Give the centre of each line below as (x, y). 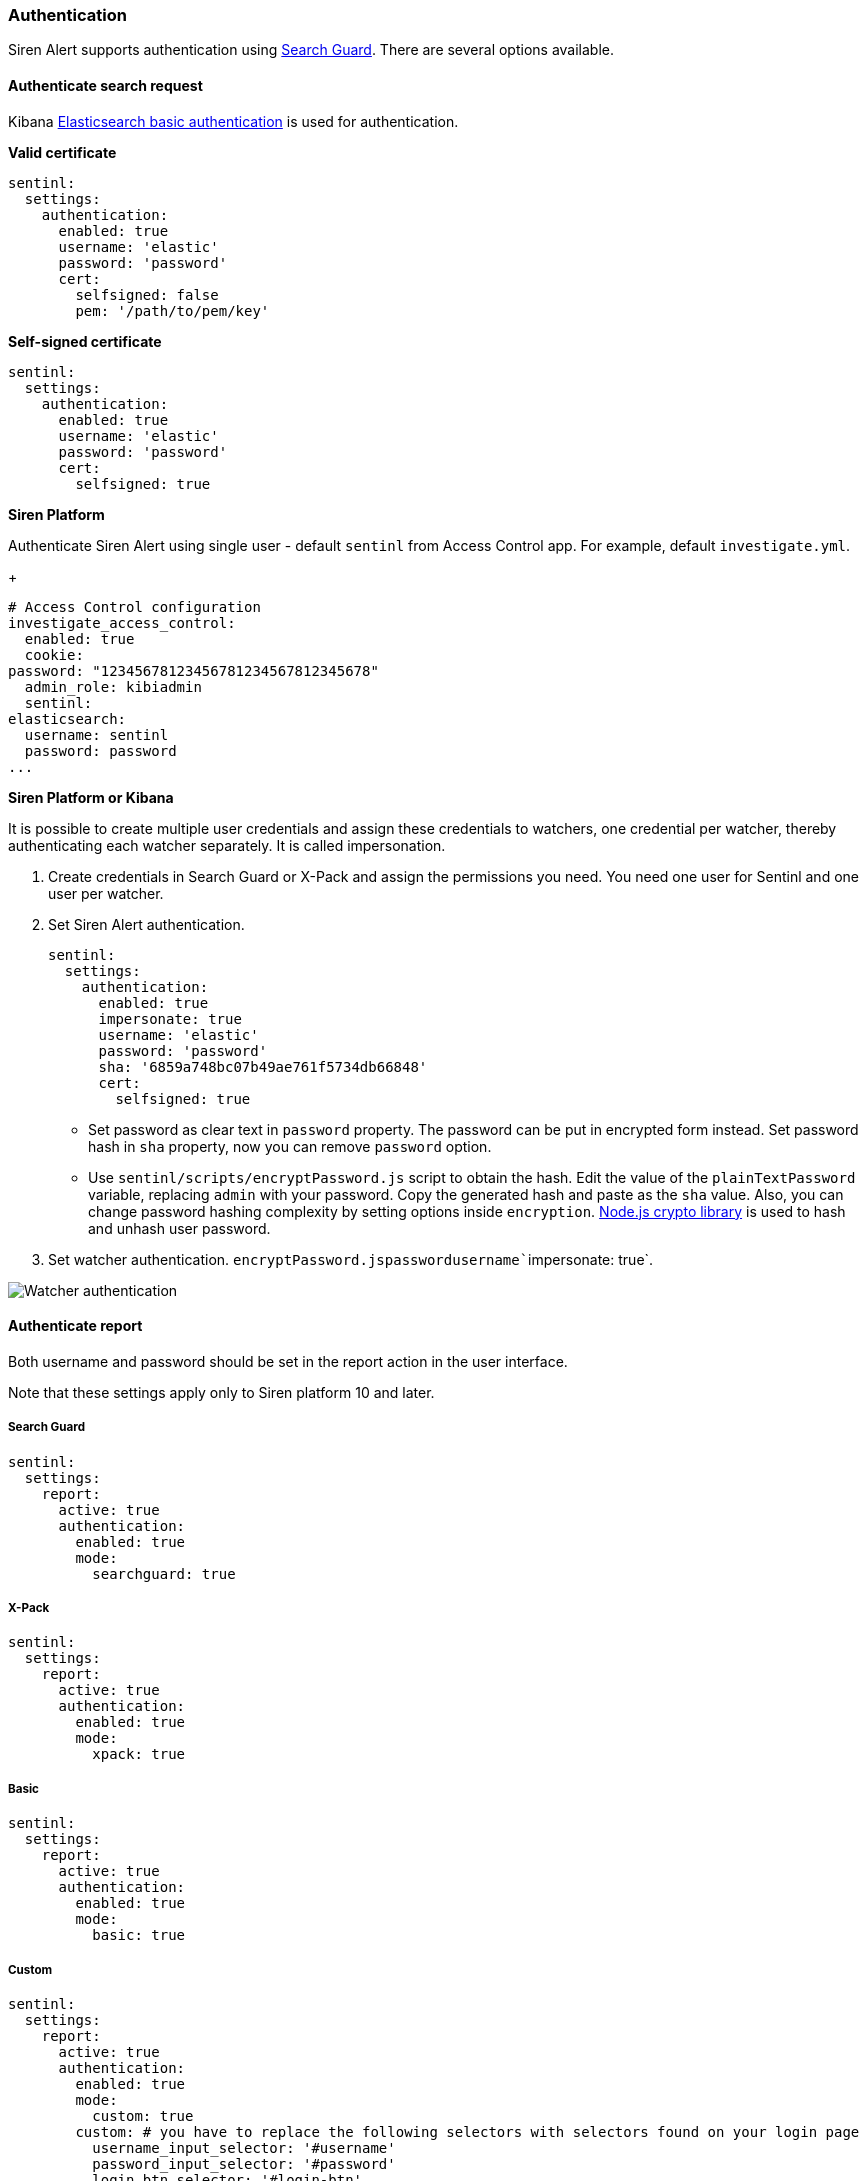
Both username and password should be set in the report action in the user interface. (288, 1361)
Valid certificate (62, 152)
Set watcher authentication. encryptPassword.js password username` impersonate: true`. (351, 1259)
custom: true (143, 2115)
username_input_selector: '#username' (244, 2147)
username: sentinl (96, 734)
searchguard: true (164, 1573)
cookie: (54, 654)
